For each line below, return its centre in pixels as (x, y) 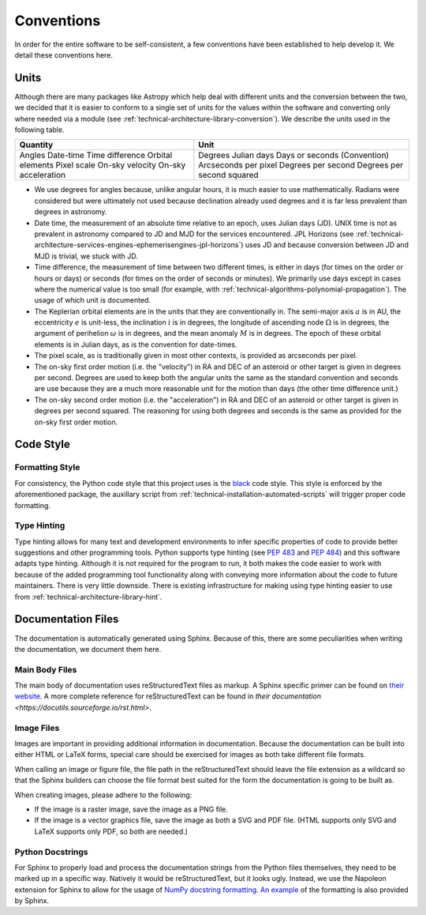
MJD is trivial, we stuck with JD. (86, 256)
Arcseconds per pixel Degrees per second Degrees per (301, 165)
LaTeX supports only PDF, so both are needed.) (111, 831)
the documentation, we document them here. (88, 649)
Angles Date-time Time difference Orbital (96, 156)
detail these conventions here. (64, 55)
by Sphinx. (32, 901)
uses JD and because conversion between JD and (327, 245)
